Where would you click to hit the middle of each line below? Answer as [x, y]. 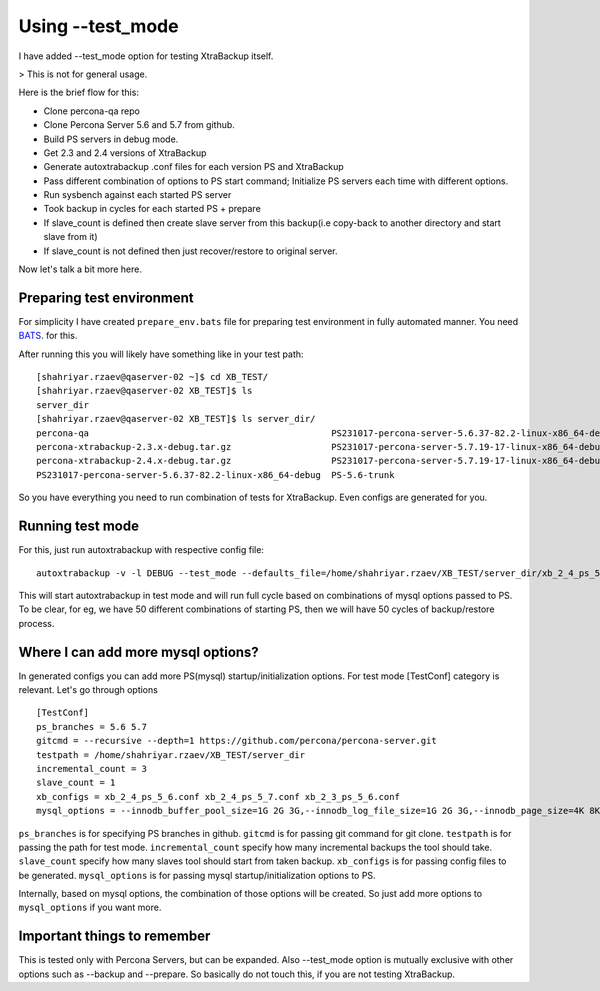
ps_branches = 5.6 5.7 [92, 726]
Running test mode [79, 526]
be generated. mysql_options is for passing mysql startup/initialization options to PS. [197, 875]
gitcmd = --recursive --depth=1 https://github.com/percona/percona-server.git [236, 741]
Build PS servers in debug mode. [111, 139]
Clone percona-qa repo [91, 111]
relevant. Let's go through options [88, 689]
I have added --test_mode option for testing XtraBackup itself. [146, 56]
